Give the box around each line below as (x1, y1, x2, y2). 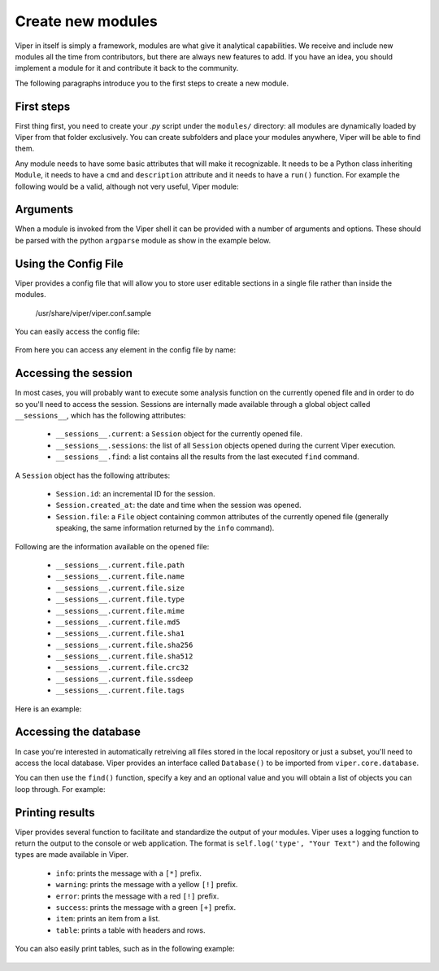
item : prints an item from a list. (55, 914, 160, 924)
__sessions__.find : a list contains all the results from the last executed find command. (55, 452, 359, 461)
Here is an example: (15, 704, 82, 714)
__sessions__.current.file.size (55, 583, 185, 593)
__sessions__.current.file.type (55, 595, 185, 604)
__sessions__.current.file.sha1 (55, 629, 185, 638)
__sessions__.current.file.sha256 (55, 640, 193, 650)
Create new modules (15, 12, 158, 30)
